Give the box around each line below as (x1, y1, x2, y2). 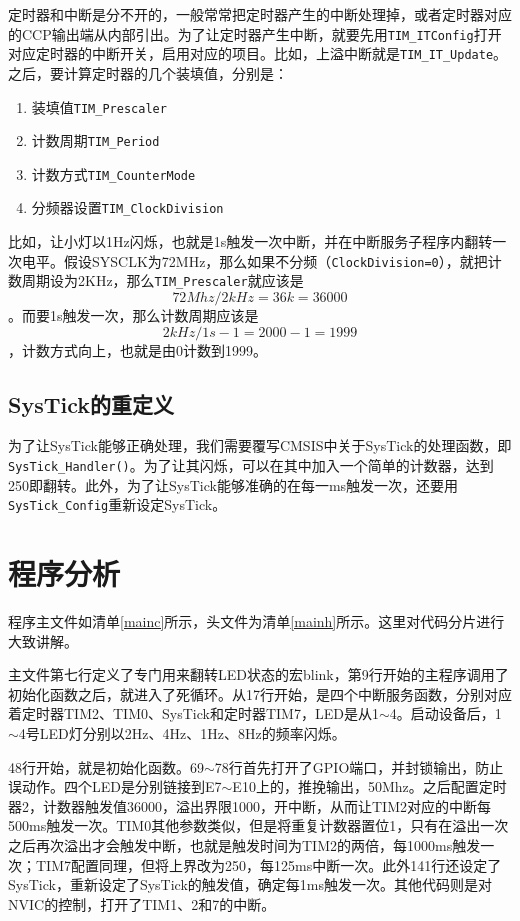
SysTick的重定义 (8, 388, 175, 419)
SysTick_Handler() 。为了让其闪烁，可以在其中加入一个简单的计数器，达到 (8, 455, 494, 476)
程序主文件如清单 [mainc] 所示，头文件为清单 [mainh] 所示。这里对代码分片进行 (8, 611, 505, 632)
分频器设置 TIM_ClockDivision (31, 197, 224, 218)
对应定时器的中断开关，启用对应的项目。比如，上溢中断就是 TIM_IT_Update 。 (8, 43, 508, 64)
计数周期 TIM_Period (31, 130, 160, 151)
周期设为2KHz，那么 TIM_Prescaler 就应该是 (21, 270, 304, 291)
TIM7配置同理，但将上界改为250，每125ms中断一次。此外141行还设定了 (35, 854, 502, 875)
